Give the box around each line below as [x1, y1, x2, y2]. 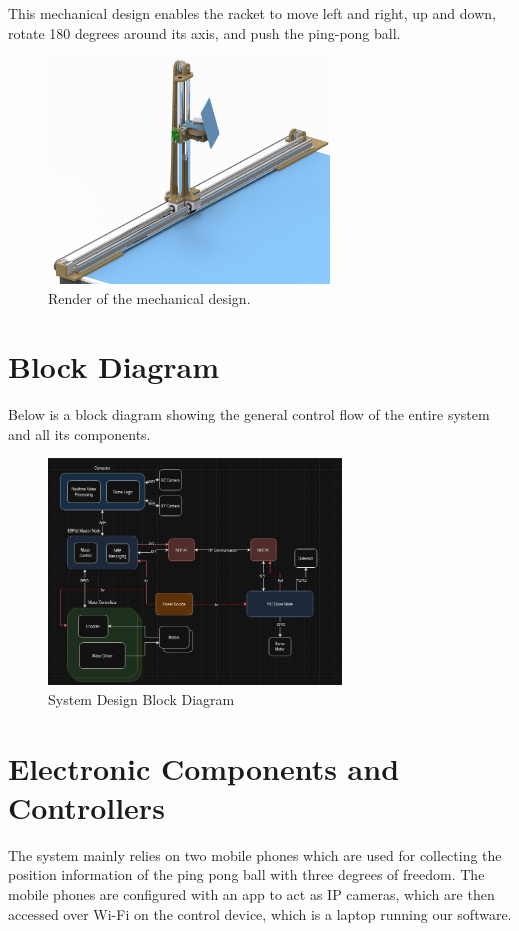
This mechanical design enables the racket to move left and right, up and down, [8, 3, 496, 23]
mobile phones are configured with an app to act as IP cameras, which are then [8, 883, 495, 904]
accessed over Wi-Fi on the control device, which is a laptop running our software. [8, 903, 512, 924]
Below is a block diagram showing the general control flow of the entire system [8, 404, 490, 425]
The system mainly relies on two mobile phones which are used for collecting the [8, 844, 502, 865]
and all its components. [8, 423, 151, 444]
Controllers [8, 786, 165, 827]
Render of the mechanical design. [48, 287, 251, 308]
